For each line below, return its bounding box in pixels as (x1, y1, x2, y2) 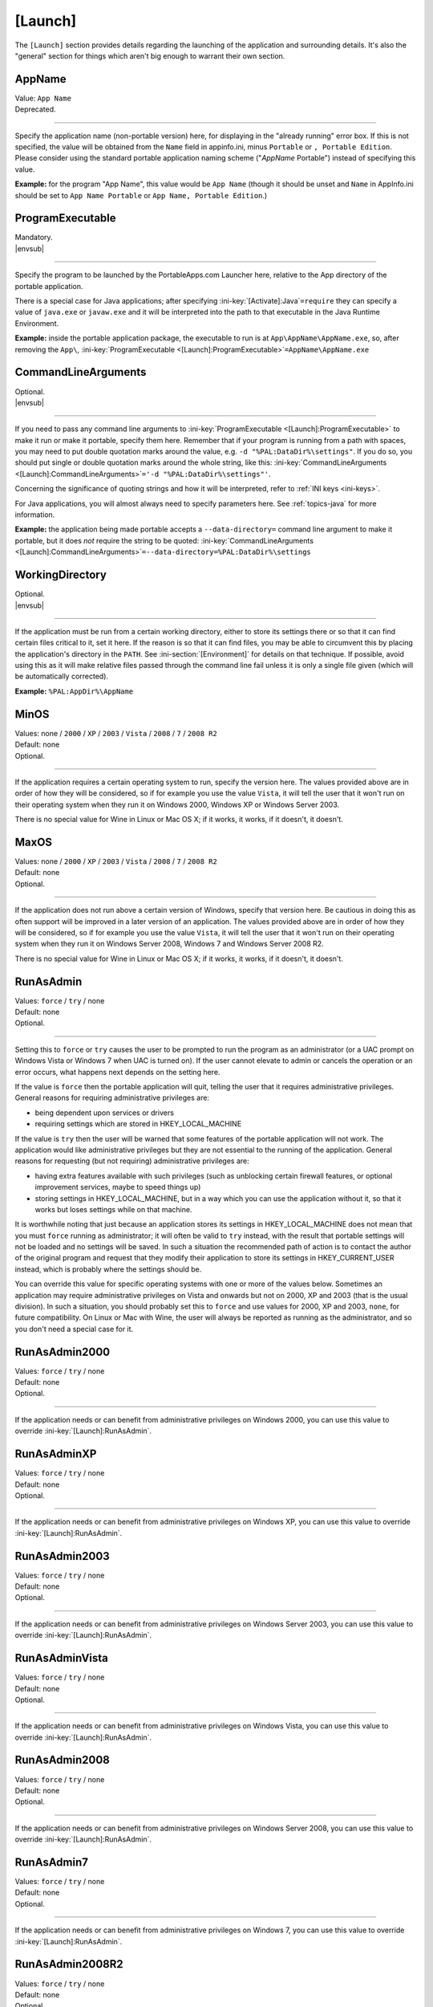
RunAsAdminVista (14, 1651, 108, 1665)
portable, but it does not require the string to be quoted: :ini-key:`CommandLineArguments (14, 535, 314, 545)
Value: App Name (14, 93, 72, 103)
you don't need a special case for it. (14, 1324, 134, 1333)
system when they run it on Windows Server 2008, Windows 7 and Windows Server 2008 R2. (14, 939, 324, 949)
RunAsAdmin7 (14, 1855, 88, 1869)
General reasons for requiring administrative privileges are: (14, 1093, 210, 1103)
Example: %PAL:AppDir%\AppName (14, 686, 134, 696)
